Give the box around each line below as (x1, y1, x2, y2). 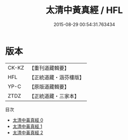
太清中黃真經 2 (12, 129, 44, 135)
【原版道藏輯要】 (29, 83, 69, 90)
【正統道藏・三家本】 (29, 92, 79, 99)
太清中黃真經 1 (12, 123, 43, 129)
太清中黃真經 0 (12, 117, 44, 123)
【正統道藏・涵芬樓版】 (29, 73, 84, 80)
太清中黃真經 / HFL (46, 4, 123, 16)
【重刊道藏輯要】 (29, 64, 69, 71)
